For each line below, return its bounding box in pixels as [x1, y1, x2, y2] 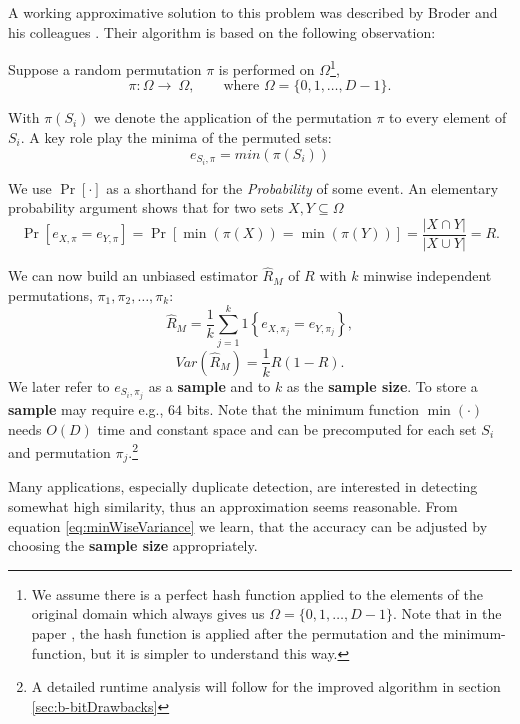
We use [8, 177, 52, 198]
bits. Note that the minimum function [186, 399, 419, 420]
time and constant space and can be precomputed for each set [97, 418, 477, 439]
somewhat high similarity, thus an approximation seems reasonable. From [8, 495, 458, 516]
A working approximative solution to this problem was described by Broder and [8, 2, 498, 22]
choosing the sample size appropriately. [8, 535, 258, 556]
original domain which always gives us [31, 603, 265, 624]
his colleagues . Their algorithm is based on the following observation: [8, 21, 436, 42]
